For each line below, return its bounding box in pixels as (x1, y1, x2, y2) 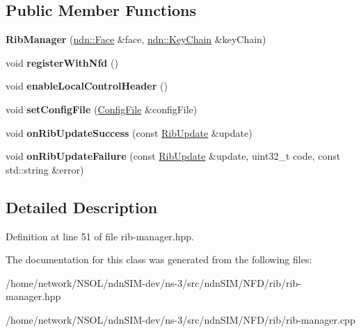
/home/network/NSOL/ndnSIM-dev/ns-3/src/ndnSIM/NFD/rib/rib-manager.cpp (6, 312, 355, 326)
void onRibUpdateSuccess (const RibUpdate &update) (6, 125, 252, 140)
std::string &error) (6, 162, 84, 176)
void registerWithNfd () (6, 55, 118, 69)
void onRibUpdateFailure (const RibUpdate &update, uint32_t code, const (6, 149, 341, 163)
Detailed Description (6, 196, 158, 217)
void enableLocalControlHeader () (6, 78, 168, 93)
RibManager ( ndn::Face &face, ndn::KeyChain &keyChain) (6, 32, 266, 47)
